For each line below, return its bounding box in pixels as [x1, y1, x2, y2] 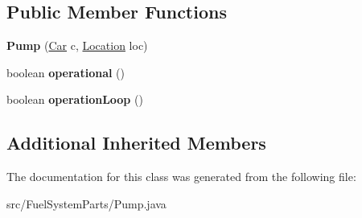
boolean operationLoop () [6, 91, 143, 108]
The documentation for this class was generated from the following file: [6, 168, 356, 185]
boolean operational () [6, 64, 125, 80]
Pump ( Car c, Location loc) [6, 37, 148, 54]
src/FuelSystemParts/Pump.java [6, 195, 167, 212]
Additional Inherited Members [6, 130, 266, 155]
